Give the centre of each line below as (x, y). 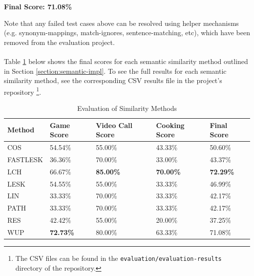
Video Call (114, 125)
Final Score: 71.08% (38, 6)
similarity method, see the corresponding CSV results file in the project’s (113, 80)
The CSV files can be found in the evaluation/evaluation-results (118, 258)
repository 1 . (23, 91)
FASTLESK (25, 159)
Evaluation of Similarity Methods (127, 108)
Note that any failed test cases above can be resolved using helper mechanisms (121, 23)
